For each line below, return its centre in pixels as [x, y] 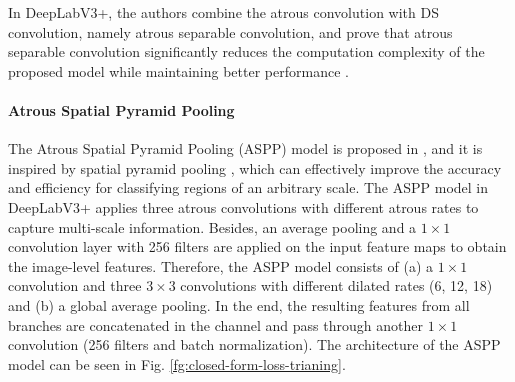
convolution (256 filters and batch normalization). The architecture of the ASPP [254, 344]
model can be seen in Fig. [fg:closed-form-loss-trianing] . [177, 363]
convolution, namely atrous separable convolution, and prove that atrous [230, 31]
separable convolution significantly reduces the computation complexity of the [246, 51]
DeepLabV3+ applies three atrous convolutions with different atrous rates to [243, 206]
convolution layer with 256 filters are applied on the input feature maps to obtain [257, 246]
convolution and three [75, 285]
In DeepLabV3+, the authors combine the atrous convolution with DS [223, 12]
